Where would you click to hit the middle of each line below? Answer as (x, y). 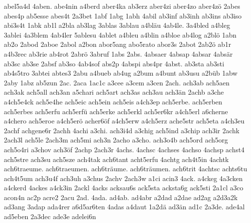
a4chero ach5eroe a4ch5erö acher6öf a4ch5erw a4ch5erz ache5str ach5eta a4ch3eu (124, 121)
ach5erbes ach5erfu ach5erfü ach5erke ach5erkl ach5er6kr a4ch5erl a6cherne (116, 111)
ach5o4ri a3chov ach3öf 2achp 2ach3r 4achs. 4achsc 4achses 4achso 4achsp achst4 (124, 149)
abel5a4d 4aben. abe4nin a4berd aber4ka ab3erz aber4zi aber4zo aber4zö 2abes (122, 6)
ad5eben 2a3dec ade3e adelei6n (50, 216)
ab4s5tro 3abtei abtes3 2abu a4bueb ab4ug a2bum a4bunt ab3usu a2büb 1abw (121, 73)
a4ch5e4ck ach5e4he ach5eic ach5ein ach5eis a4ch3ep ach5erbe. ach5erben (113, 101)
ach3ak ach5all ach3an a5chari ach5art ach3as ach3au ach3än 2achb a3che (114, 92)
